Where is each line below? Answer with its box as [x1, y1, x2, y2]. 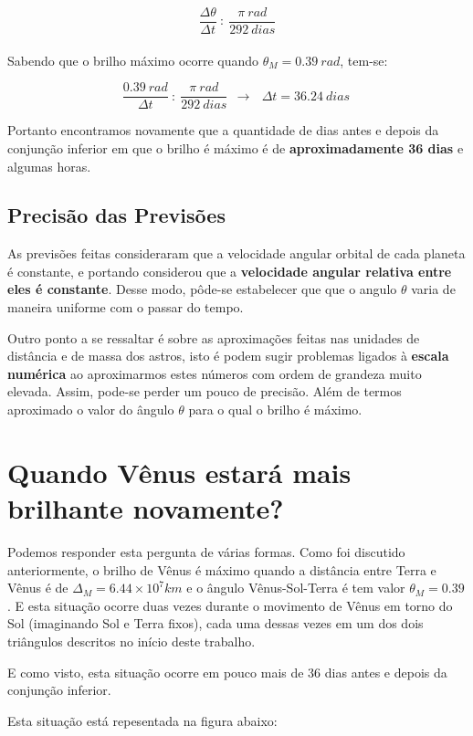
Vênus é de [7, 578, 68, 597]
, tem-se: [340, 50, 388, 69]
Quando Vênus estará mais [7, 453, 352, 490]
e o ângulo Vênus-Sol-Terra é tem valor [186, 578, 405, 597]
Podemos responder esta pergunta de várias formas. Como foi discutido [7, 541, 405, 561]
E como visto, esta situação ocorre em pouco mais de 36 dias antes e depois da [7, 662, 447, 681]
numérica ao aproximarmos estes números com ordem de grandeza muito [7, 363, 422, 383]
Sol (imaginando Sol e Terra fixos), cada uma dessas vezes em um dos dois [7, 614, 424, 633]
